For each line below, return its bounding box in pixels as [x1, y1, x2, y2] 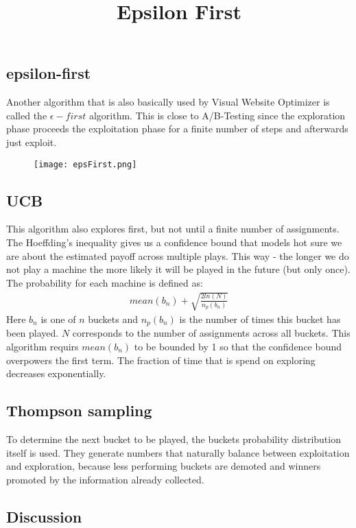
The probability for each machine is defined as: [6, 275, 203, 289]
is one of [40, 311, 76, 326]
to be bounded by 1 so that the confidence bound [134, 339, 342, 354]
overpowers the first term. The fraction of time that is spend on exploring [6, 352, 316, 367]
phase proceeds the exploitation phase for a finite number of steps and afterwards [6, 121, 348, 136]
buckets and [88, 311, 138, 326]
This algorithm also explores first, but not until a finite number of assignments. [6, 221, 340, 236]
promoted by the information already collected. [6, 472, 204, 486]
